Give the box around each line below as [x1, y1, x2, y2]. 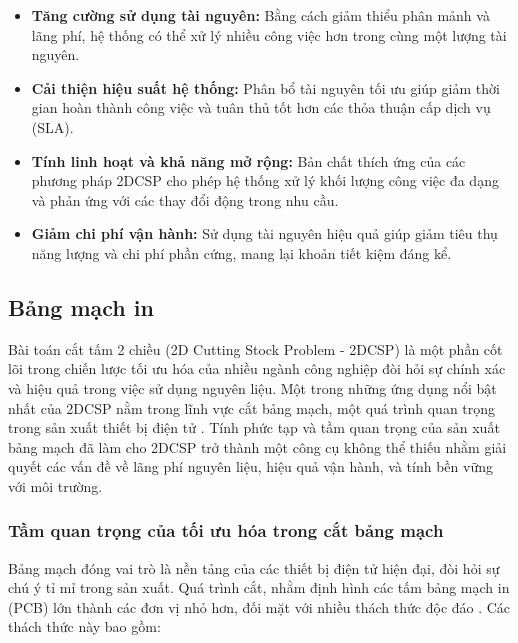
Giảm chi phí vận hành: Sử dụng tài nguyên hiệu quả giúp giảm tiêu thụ [31, 223, 498, 244]
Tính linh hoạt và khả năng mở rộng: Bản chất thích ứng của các [31, 150, 466, 171]
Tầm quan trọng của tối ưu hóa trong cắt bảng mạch [8, 518, 444, 543]
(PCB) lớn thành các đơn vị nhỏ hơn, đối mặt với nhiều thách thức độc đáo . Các [8, 596, 511, 617]
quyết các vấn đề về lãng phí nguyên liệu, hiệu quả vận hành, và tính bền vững [8, 456, 493, 477]
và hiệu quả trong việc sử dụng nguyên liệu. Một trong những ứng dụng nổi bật [8, 377, 497, 398]
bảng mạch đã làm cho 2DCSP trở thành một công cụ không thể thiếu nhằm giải [8, 436, 507, 457]
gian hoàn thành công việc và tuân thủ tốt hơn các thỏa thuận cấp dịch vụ [31, 97, 491, 118]
